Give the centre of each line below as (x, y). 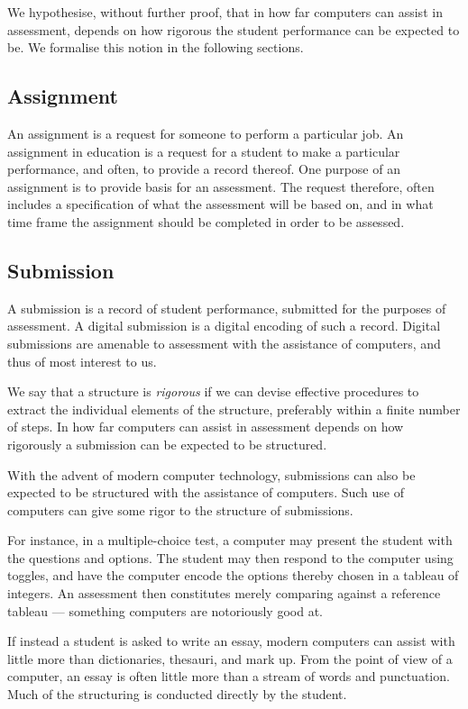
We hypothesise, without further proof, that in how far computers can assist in (225, 12)
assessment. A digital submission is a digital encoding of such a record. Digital (224, 326)
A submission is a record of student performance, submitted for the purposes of (227, 308)
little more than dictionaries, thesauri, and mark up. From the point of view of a (230, 658)
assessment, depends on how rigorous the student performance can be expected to (234, 29)
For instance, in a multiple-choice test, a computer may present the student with (230, 540)
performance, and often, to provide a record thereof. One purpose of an (204, 169)
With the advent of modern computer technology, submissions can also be (211, 474)
